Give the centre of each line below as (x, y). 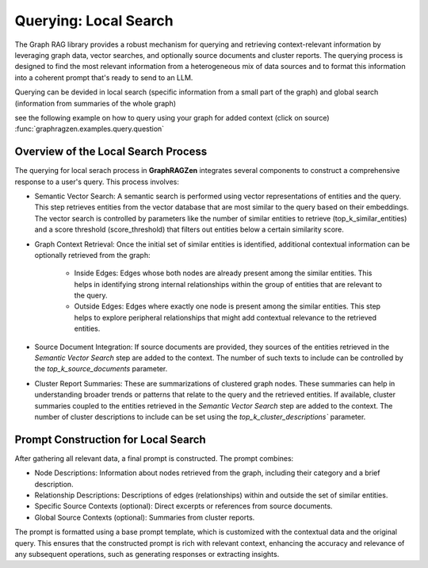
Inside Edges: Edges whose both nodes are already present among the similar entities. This (223, 273)
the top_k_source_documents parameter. (101, 369)
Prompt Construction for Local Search (110, 439)
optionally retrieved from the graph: (92, 255)
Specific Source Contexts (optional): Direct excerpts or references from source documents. (183, 506)
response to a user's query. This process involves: (97, 182)
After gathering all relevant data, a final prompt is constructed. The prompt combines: (154, 458)
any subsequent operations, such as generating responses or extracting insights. (147, 555)
